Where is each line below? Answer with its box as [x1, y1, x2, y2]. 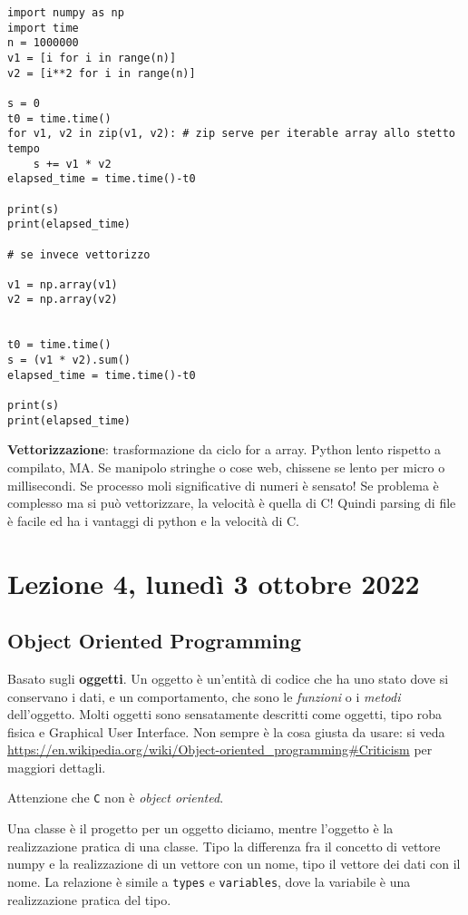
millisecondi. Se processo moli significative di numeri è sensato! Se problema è [7, 475, 439, 494]
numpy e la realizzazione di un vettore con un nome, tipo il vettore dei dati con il [7, 854, 461, 873]
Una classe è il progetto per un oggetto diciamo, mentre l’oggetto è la [7, 819, 394, 838]
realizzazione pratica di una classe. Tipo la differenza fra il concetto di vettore [7, 836, 441, 855]
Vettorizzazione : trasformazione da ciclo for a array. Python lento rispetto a [7, 440, 442, 459]
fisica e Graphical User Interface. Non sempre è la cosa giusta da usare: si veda [7, 722, 445, 741]
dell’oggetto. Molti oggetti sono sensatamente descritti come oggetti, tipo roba [7, 705, 443, 724]
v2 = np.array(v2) [7, 293, 118, 307]
